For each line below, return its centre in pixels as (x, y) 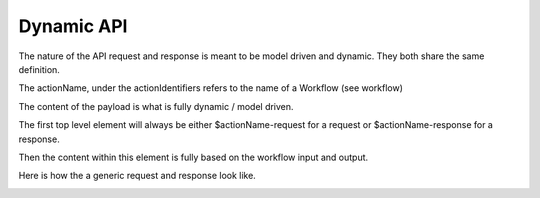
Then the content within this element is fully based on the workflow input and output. (193, 157)
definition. (39, 69)
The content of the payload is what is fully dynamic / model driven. (156, 106)
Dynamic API (73, 26)
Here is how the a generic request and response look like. (137, 176)
